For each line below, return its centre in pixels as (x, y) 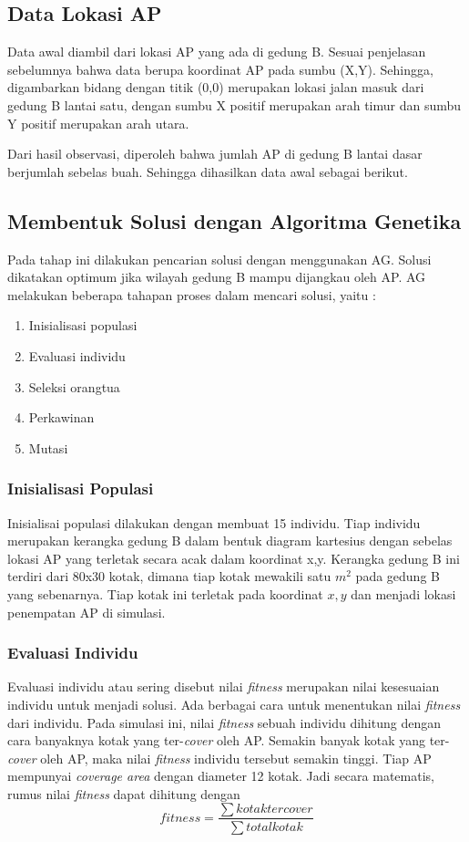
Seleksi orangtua (74, 386)
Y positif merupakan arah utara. (98, 123)
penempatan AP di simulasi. (87, 612)
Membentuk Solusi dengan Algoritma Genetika (234, 220)
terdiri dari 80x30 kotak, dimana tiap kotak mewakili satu (169, 576)
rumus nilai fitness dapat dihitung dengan (124, 793)
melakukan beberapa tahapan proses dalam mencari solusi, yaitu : (192, 294)
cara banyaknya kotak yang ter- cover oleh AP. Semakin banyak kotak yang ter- (229, 740)
